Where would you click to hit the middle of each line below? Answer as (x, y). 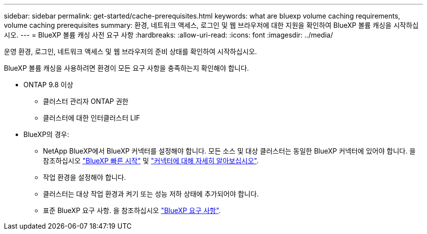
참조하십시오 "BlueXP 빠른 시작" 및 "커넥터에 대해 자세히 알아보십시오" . (151, 161)
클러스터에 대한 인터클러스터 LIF (92, 118)
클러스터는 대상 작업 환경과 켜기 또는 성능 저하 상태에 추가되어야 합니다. (151, 194)
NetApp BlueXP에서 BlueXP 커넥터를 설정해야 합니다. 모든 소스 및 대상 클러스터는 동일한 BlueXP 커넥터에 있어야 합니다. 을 (229, 151)
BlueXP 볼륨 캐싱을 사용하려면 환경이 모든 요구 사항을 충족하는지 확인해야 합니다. (126, 68)
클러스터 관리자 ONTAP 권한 (86, 101)
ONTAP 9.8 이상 (49, 85)
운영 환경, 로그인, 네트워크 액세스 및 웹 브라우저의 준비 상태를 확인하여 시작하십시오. (131, 51)
